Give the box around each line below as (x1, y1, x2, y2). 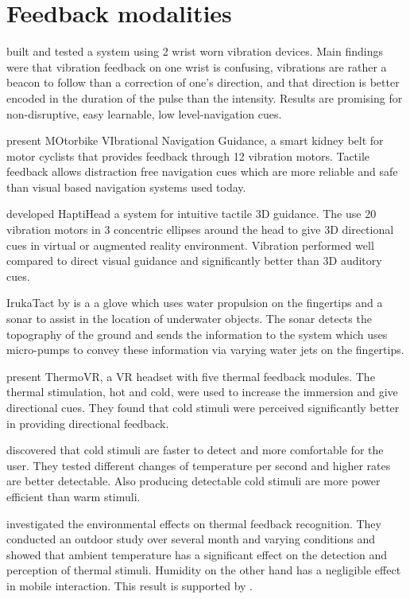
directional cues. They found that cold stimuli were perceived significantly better (6, 399, 400, 415)
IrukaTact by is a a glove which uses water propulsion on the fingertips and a (6, 294, 383, 311)
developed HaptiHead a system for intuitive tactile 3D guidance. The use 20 (6, 205, 377, 222)
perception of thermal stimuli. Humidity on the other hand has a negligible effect (6, 562, 401, 578)
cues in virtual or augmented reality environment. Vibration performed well (6, 236, 374, 253)
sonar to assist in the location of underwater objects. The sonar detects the (6, 310, 372, 327)
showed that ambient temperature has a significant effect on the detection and (6, 546, 387, 562)
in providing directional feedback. (6, 414, 169, 431)
